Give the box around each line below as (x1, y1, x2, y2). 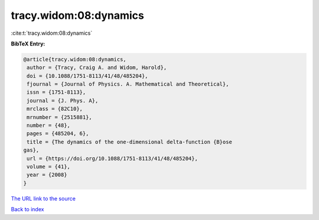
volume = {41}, (27, 163, 71, 170)
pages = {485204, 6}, (27, 130, 89, 137)
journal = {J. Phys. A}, (27, 97, 99, 104)
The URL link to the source (11, 195, 76, 202)
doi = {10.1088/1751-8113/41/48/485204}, (27, 73, 148, 79)
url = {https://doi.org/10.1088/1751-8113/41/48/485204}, (27, 155, 198, 162)
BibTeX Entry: (11, 40, 45, 47)
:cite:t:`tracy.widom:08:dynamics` (11, 29, 93, 37)
